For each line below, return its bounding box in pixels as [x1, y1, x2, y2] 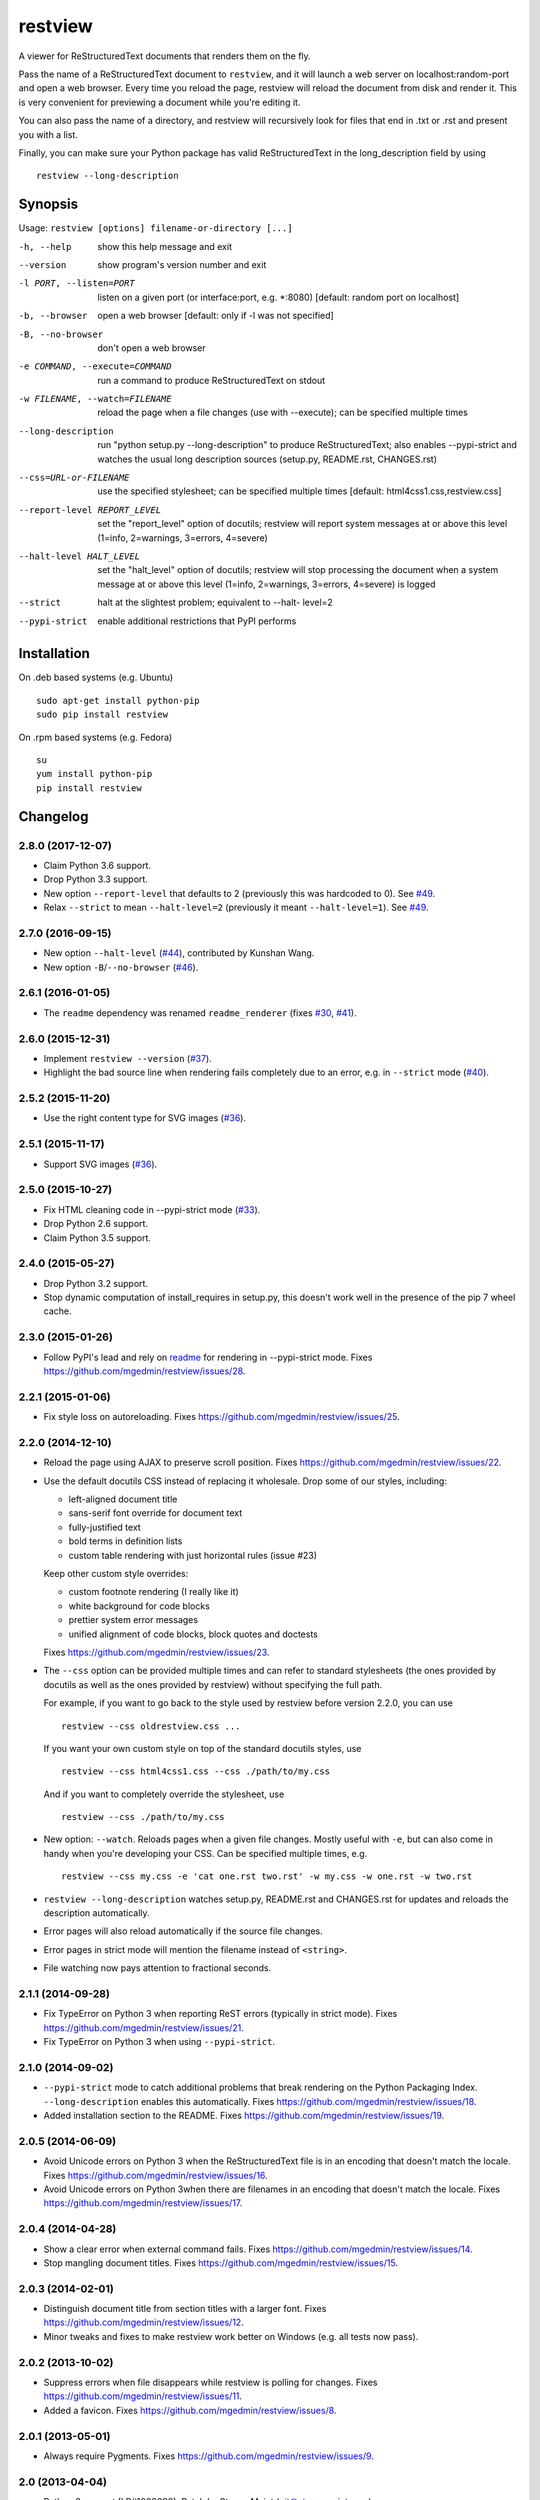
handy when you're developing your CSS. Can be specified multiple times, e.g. [43, 1847, 368, 1859]
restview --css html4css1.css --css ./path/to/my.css [61, 1766, 330, 1777]
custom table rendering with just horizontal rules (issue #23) [68, 1549, 318, 1561]
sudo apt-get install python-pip [36, 695, 200, 706]
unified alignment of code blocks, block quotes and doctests [68, 1628, 319, 1640]
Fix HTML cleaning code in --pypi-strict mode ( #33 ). [43, 1203, 261, 1215]
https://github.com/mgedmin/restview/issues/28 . [43, 1365, 246, 1377]
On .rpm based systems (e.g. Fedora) [18, 731, 173, 743]
